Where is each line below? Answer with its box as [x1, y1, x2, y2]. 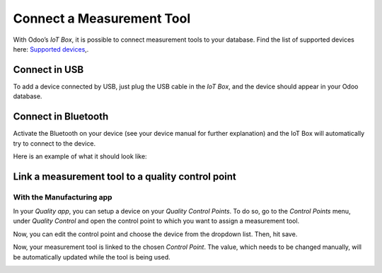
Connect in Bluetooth [13, 110, 109, 123]
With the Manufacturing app [13, 192, 112, 202]
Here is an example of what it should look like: [13, 152, 148, 161]
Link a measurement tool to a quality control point [13, 170, 237, 182]
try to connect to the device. [13, 139, 95, 148]
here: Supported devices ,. [13, 45, 89, 53]
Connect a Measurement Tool [13, 11, 191, 26]
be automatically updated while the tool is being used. [13, 252, 171, 261]
